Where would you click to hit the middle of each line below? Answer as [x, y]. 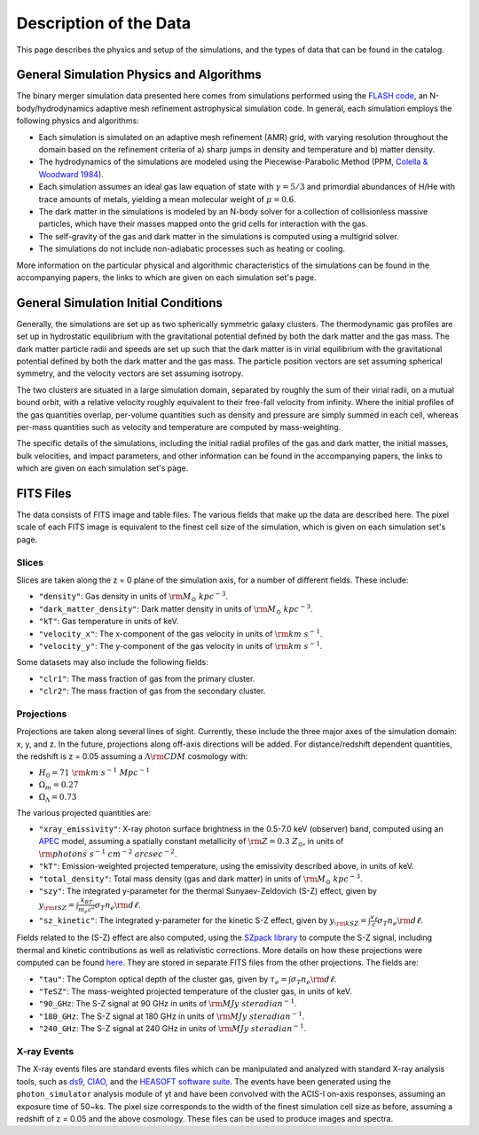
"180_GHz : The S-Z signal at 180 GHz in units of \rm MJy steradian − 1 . [172, 1016]
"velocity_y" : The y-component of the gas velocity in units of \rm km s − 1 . [181, 645]
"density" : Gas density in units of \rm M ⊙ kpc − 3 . [133, 597]
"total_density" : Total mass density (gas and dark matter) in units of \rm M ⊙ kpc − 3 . [200, 879]
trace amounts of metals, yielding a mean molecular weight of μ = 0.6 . [167, 199]
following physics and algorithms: [78, 121]
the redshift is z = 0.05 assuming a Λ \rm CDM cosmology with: [132, 756]
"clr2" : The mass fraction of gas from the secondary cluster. [152, 691]
